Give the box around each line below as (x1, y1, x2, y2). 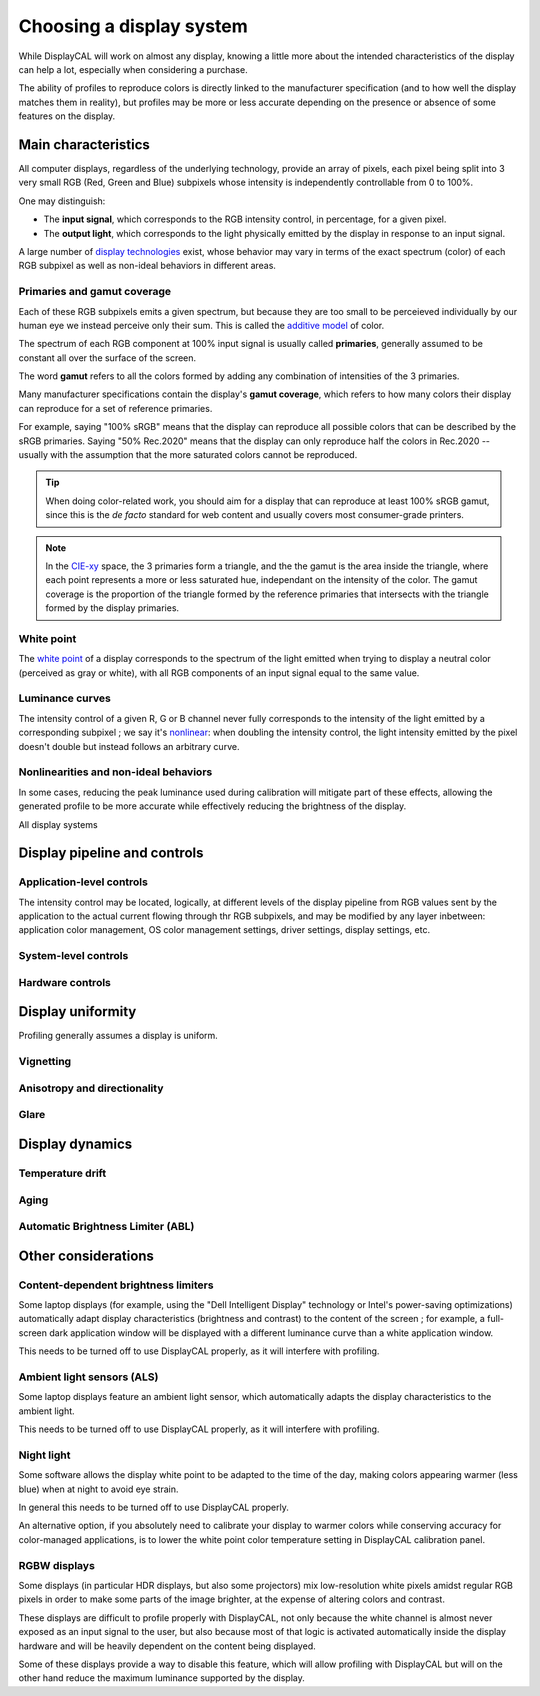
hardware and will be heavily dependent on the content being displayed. (18, 1640, 316, 1652)
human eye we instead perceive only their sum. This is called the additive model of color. (18, 319, 385, 331)
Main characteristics (18, 136, 150, 153)
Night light (18, 1448, 71, 1462)
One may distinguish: (18, 195, 106, 207)
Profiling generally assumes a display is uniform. (18, 1030, 219, 1042)
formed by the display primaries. (45, 602, 180, 614)
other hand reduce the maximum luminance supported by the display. (18, 1672, 305, 1684)
